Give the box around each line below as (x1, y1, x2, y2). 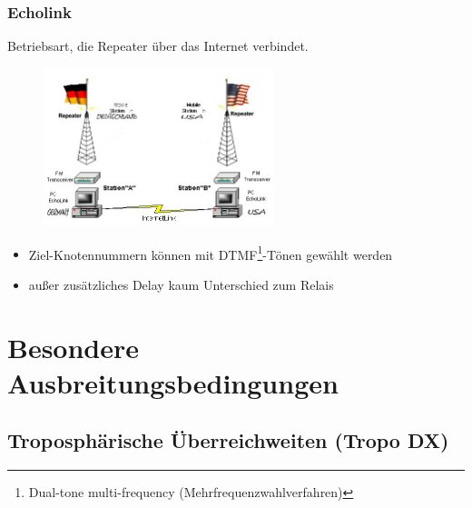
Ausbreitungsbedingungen (7, 364, 339, 401)
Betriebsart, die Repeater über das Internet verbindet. (7, 36, 309, 55)
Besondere (7, 328, 140, 365)
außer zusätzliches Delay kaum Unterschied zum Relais (28, 274, 334, 294)
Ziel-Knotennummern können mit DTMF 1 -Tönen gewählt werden (28, 242, 393, 264)
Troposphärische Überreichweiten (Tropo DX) (7, 426, 449, 454)
